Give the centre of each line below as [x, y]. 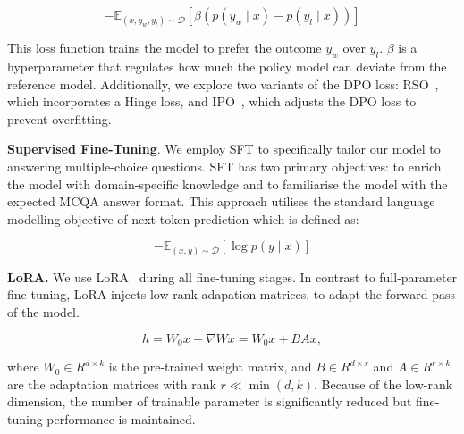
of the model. [43, 312]
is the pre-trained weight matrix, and [210, 367]
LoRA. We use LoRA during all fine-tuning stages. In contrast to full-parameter [232, 276]
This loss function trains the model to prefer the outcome [165, 48]
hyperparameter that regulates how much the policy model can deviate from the [227, 66]
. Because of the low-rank [384, 384]
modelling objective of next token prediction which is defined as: [183, 218]
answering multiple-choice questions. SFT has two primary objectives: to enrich [224, 166]
